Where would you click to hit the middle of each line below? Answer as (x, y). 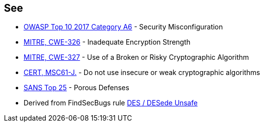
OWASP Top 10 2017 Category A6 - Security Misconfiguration (123, 27)
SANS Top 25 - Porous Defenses (76, 88)
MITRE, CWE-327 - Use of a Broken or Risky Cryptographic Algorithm (136, 57)
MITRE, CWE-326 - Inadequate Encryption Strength (107, 42)
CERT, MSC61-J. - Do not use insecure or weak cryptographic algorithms (142, 73)
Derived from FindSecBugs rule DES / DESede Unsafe (111, 103)
